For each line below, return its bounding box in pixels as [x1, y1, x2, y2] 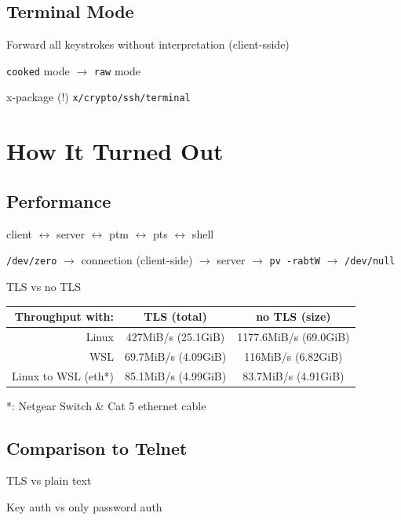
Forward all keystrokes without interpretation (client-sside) [6, 36, 290, 53]
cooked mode [6, 62, 70, 78]
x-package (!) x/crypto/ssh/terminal [6, 89, 191, 105]
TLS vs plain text [6, 472, 92, 489]
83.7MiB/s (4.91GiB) [242, 367, 344, 384]
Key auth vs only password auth [6, 499, 162, 515]
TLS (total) [144, 308, 207, 325]
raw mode [93, 62, 140, 78]
